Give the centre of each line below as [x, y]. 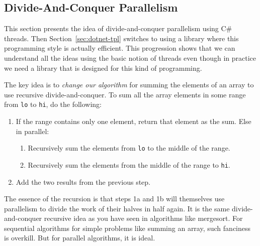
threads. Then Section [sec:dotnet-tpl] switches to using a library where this [121, 38]
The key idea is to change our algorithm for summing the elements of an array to [129, 85]
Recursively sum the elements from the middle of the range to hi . [129, 164]
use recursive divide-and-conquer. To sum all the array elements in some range [125, 94]
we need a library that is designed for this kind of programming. [103, 68]
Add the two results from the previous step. [83, 181]
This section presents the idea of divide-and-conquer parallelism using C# [118, 28]
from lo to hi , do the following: [53, 104]
